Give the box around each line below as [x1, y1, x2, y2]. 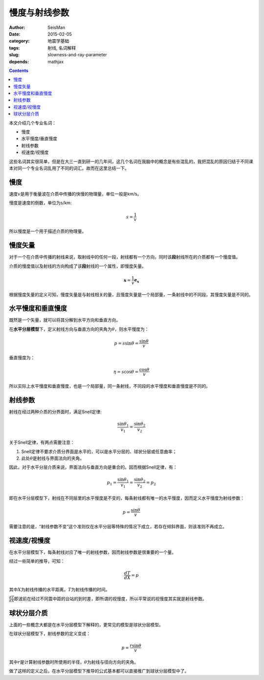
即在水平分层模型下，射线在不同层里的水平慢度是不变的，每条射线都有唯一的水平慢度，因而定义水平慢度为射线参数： [9, 495, 244, 501]
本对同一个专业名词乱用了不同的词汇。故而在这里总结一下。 [9, 165, 129, 171]
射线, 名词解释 [47, 45, 76, 51]
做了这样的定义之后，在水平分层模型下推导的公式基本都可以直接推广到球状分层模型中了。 [9, 668, 189, 674]
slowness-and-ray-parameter [47, 52, 107, 58]
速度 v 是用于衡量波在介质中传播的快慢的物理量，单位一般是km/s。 [9, 191, 142, 197]
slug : [9, 52, 20, 58]
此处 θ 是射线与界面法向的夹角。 [21, 455, 85, 461]
